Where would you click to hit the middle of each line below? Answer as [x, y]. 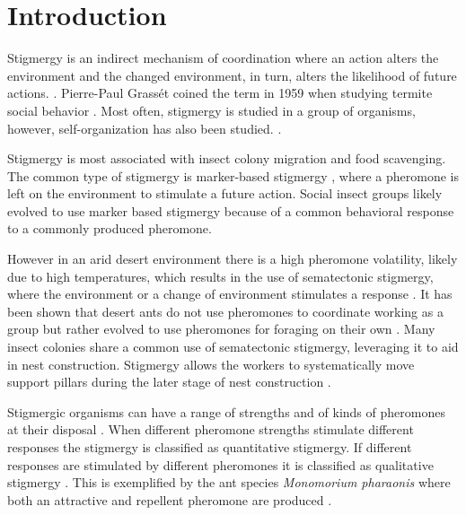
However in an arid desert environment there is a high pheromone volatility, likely [233, 259]
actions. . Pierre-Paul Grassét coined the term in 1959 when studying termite [220, 93]
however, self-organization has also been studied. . [145, 128]
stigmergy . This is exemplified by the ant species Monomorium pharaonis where [229, 482]
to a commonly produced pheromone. [110, 228]
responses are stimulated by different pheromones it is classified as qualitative [220, 464]
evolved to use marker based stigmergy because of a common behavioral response [231, 210]
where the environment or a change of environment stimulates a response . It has [230, 294]
